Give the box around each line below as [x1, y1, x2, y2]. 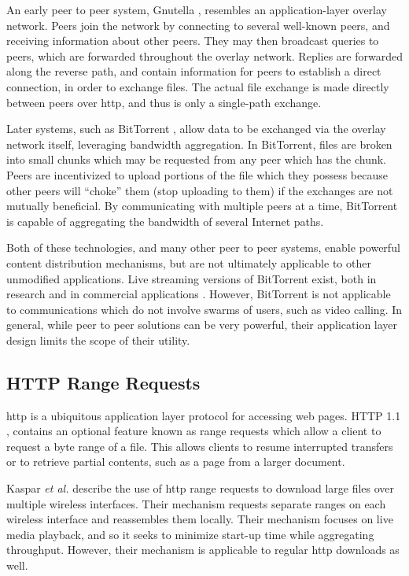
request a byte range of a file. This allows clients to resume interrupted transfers [6, 438, 393, 454]
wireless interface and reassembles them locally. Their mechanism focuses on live [6, 511, 393, 527]
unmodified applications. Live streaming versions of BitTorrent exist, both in [6, 270, 377, 286]
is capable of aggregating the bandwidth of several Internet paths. [6, 212, 324, 229]
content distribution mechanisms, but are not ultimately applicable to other [6, 254, 371, 271]
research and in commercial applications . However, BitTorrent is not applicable [6, 286, 391, 302]
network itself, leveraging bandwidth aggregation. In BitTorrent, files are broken [6, 135, 392, 152]
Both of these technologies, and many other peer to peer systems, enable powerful [6, 239, 400, 256]
